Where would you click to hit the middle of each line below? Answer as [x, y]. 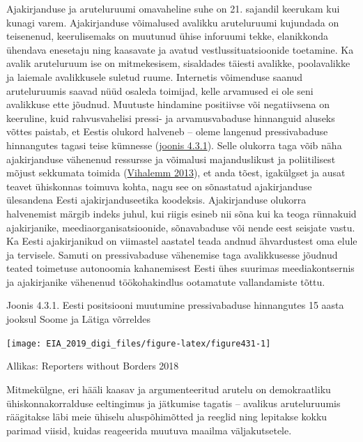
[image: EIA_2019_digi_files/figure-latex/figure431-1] [139, 343]
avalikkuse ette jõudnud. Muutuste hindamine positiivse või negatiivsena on [168, 104]
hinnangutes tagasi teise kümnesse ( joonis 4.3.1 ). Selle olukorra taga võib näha [174, 145]
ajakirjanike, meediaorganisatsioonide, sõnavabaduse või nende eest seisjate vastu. [181, 227]
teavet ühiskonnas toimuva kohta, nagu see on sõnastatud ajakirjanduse [159, 186]
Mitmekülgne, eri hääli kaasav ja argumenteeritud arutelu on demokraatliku [169, 389]
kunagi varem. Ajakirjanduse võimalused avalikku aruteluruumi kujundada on [173, 22]
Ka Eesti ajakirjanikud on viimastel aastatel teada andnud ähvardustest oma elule [182, 241]
